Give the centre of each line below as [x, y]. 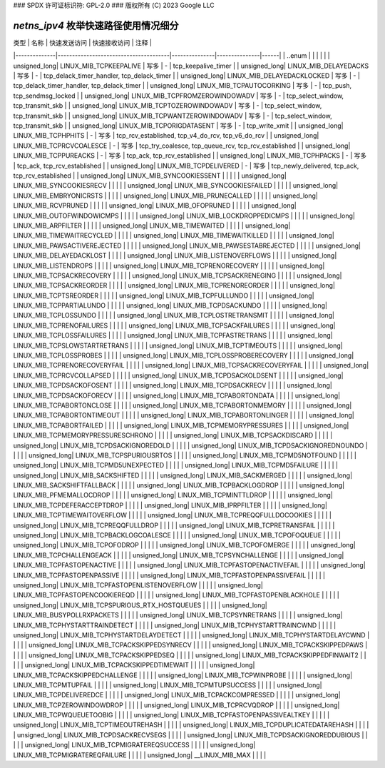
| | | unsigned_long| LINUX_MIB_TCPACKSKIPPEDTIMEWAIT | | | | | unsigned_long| [134, 665]
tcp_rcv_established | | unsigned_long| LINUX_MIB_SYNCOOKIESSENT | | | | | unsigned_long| [150, 176]
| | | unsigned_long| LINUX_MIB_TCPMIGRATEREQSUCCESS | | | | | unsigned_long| [134, 745]
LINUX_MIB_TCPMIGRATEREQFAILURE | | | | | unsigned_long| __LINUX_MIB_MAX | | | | [140, 755]
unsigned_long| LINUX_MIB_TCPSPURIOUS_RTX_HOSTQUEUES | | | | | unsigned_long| [140, 605]
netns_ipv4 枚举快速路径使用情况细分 [96, 25]
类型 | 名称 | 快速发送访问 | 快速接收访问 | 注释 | [83, 42]
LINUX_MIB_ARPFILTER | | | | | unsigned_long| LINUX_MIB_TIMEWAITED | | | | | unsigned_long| [152, 226]
